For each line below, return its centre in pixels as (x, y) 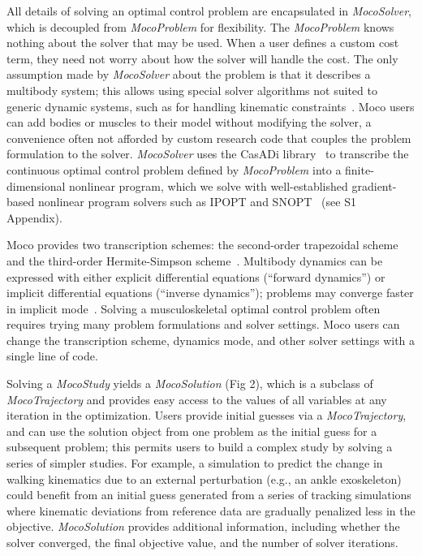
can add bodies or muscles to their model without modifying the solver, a (189, 122)
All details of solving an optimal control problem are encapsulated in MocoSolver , (209, 11)
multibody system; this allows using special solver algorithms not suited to (192, 90)
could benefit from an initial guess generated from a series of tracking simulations (209, 495)
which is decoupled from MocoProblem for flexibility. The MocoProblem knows (200, 26)
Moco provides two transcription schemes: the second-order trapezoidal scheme (202, 245)
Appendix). (34, 217)
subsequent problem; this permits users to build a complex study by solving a (200, 447)
